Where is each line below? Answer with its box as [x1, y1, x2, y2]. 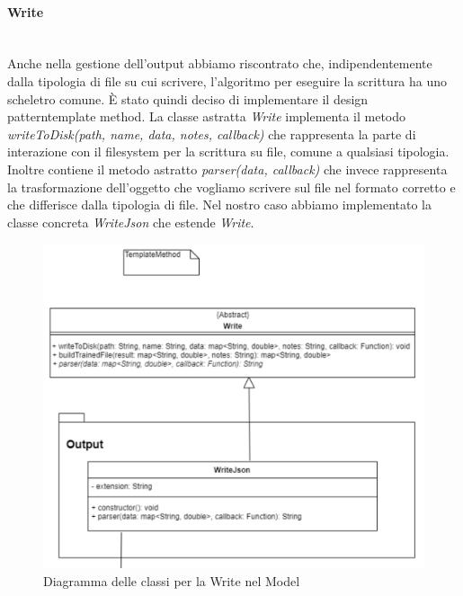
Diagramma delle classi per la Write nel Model [43, 571, 300, 590]
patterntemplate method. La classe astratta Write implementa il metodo [7, 107, 406, 126]
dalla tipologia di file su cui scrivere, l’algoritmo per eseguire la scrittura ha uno [7, 71, 448, 90]
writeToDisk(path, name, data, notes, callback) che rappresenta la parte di [7, 124, 416, 143]
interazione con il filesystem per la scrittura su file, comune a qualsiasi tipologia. [7, 142, 450, 161]
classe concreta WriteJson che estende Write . [7, 212, 254, 231]
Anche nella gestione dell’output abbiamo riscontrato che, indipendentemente [7, 54, 432, 73]
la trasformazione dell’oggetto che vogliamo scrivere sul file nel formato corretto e [7, 177, 456, 196]
